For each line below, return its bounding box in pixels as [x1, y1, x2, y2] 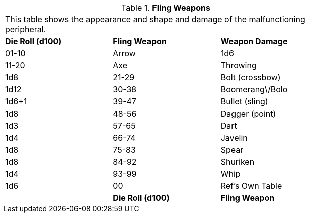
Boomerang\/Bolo [220, 84, 288, 94]
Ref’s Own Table [220, 181, 282, 191]
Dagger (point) [220, 108, 276, 119]
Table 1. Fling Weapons [121, 3, 210, 13]
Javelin [220, 133, 248, 143]
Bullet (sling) [220, 96, 268, 106]
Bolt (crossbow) [220, 72, 281, 82]
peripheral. [5, 24, 46, 34]
